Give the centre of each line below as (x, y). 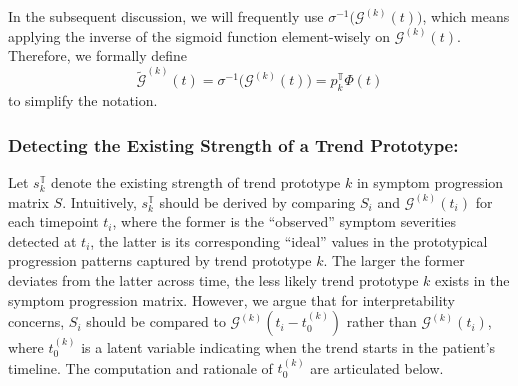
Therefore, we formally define (98, 55)
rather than (381, 321)
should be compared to (156, 321)
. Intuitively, (99, 201)
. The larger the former (394, 260)
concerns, (36, 321)
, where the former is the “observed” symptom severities (284, 221)
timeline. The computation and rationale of (140, 367)
